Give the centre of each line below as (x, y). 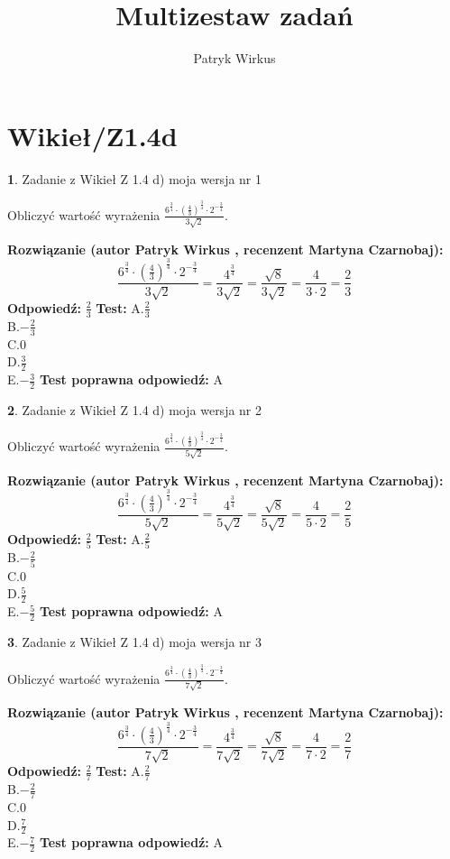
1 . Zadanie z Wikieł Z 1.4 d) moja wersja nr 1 (135, 178)
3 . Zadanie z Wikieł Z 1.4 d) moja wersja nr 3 (135, 642)
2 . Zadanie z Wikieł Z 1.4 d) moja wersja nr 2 (135, 409)
